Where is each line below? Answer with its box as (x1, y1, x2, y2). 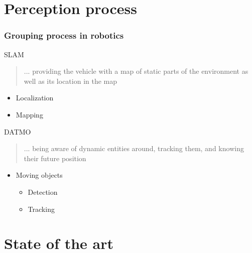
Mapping (16, 109, 43, 119)
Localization (16, 92, 54, 103)
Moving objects (16, 170, 63, 180)
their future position (24, 153, 86, 163)
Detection (28, 186, 58, 197)
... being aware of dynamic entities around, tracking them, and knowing (24, 143, 244, 154)
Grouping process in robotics (4, 29, 124, 42)
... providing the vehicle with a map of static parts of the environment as (24, 66, 248, 76)
